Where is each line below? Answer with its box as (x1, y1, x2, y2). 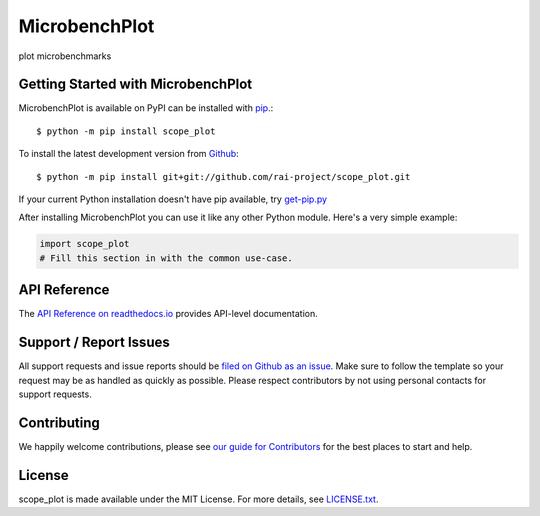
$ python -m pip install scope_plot (36, 125, 216, 137)
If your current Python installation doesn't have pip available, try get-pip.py (18, 193, 328, 205)
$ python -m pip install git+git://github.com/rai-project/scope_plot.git (36, 171, 411, 182)
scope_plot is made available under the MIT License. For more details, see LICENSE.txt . (18, 493, 379, 505)
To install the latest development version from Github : (18, 148, 239, 160)
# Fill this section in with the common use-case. (39, 252, 294, 264)
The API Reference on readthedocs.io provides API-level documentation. (18, 308, 319, 320)
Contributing (18, 414, 100, 431)
